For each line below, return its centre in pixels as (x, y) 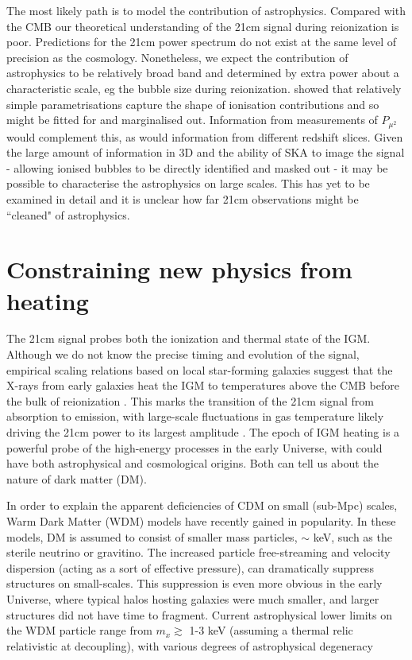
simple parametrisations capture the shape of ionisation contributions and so (193, 104)
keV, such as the (352, 536)
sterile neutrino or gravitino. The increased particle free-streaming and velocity (198, 552)
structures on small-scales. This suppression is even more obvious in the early (194, 583)
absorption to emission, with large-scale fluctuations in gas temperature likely (195, 416)
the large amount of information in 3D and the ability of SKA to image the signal (206, 152)
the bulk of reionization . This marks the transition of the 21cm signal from (190, 400)
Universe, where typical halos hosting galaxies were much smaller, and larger (193, 598)
